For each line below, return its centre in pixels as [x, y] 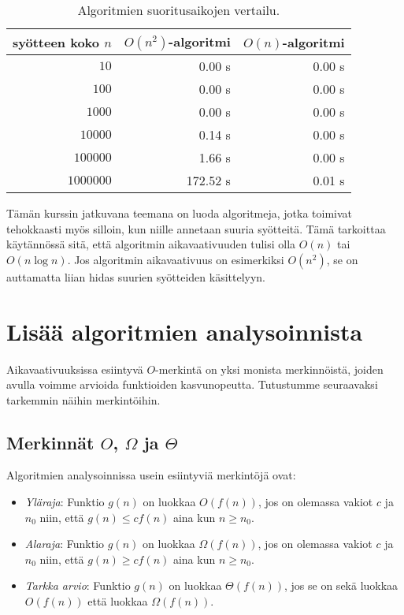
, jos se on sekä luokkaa [341, 585]
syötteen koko [56, 42]
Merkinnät [50, 442]
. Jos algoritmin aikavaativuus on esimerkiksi [176, 259]
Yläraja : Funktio [65, 502]
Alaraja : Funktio [65, 544]
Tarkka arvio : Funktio [78, 585]
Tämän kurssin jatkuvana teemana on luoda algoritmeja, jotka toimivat [180, 213]
